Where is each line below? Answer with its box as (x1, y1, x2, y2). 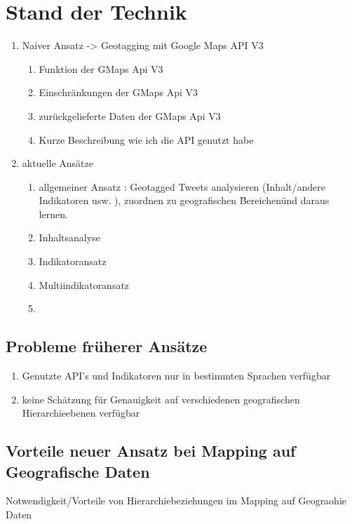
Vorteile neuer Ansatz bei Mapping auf (6, 440, 296, 462)
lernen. (39, 206, 68, 221)
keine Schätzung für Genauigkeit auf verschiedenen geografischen (22, 391, 300, 406)
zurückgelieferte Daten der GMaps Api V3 (39, 108, 221, 123)
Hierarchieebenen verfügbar (22, 405, 140, 420)
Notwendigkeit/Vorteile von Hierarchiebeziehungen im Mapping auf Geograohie (6, 493, 347, 508)
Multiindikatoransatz (39, 277, 130, 292)
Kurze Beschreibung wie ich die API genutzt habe (39, 132, 254, 147)
